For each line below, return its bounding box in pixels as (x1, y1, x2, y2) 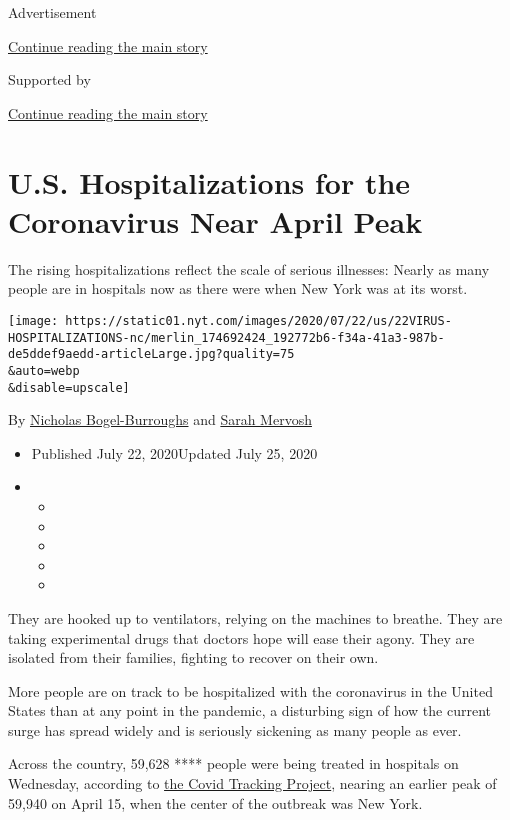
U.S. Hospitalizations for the (8, 161, 411, 202)
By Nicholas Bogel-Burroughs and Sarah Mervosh (8, 409, 312, 430)
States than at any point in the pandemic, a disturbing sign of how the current (8, 700, 491, 721)
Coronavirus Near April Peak (8, 200, 423, 241)
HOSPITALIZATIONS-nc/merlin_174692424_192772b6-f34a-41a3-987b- (8, 330, 445, 345)
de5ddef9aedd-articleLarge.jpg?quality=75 (8, 347, 295, 362)
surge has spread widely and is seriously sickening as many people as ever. (8, 719, 462, 740)
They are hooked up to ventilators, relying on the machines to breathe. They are (8, 607, 503, 628)
